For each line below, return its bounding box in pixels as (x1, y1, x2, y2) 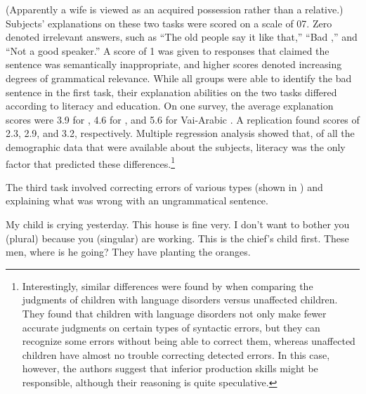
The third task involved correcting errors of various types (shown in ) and (6, 179, 323, 194)
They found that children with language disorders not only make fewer (22, 306, 327, 320)
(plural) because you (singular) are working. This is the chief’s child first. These (6, 230, 349, 245)
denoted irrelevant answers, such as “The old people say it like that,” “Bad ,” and (6, 29, 358, 44)
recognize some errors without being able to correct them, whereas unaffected (22, 334, 355, 348)
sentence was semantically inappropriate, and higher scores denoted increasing (6, 57, 342, 72)
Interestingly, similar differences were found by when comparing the (22, 278, 313, 293)
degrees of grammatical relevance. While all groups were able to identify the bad (6, 70, 352, 85)
